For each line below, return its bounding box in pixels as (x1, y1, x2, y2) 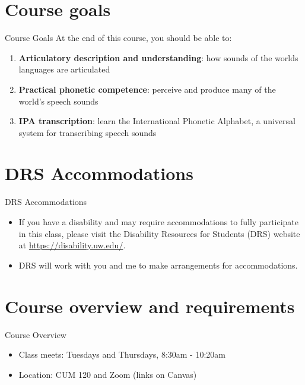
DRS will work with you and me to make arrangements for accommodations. (18, 258, 298, 271)
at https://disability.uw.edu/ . (18, 239, 126, 251)
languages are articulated (18, 63, 110, 75)
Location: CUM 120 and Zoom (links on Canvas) (18, 368, 197, 380)
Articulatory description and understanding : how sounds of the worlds (18, 51, 298, 64)
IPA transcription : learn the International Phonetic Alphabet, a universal (18, 115, 296, 127)
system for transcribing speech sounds (18, 126, 157, 138)
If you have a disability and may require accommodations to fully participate (18, 216, 299, 228)
